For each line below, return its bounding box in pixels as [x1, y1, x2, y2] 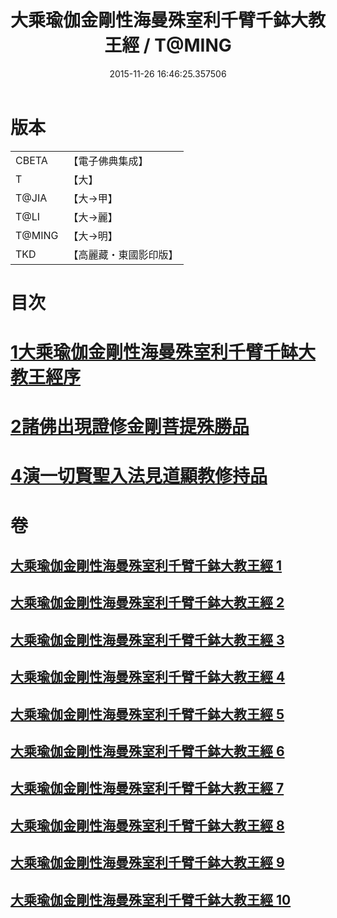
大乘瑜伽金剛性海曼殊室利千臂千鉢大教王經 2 [10, 594, 285, 611]
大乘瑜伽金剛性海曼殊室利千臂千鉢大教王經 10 [10, 891, 292, 908]
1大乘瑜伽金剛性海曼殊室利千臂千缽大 [10, 341, 317, 364]
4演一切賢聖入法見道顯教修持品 [10, 465, 268, 488]
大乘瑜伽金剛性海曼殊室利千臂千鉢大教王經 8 [10, 817, 285, 834]
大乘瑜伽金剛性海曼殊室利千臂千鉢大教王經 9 [10, 854, 285, 871]
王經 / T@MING [104, 34, 232, 57]
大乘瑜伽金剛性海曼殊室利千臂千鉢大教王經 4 [10, 669, 286, 686]
